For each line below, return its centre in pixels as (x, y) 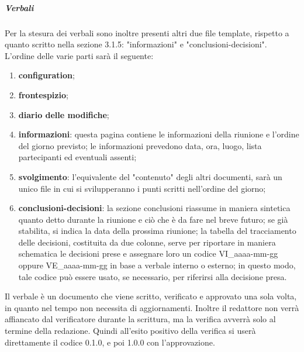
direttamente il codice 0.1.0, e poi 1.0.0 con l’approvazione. (110, 342)
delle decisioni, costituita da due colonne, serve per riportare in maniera (147, 242)
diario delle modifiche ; (64, 114)
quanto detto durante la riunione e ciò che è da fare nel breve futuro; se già (153, 219)
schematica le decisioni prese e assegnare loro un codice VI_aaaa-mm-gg (148, 253)
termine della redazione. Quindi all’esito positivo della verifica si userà (130, 331)
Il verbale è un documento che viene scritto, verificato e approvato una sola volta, (151, 296)
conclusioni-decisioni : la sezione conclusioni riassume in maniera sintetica (154, 208)
